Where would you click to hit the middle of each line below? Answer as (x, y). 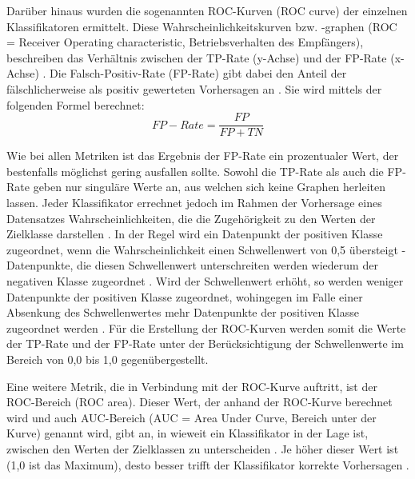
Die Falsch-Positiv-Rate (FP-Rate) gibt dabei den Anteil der (198, 73)
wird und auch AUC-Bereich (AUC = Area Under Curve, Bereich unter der (192, 417)
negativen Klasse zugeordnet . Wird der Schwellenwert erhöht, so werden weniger (205, 280)
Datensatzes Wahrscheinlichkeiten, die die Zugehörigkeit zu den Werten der (191, 218)
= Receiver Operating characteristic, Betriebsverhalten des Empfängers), (185, 42)
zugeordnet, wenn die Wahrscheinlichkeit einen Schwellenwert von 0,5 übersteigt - (206, 249)
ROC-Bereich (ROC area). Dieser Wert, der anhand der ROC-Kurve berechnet (200, 402)
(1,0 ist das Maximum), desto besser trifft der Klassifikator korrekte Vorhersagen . (208, 464)
